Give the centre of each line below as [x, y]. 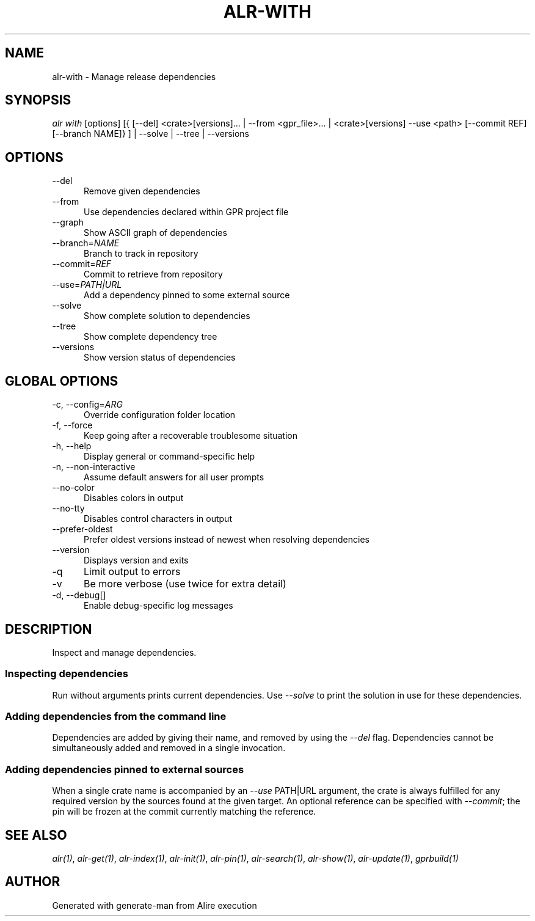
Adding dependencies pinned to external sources [125, 769]
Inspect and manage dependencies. [124, 652]
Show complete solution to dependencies [167, 316]
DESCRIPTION [49, 629]
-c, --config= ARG [87, 405]
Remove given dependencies [142, 191]
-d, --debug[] [79, 595]
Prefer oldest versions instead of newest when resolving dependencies [227, 540]
